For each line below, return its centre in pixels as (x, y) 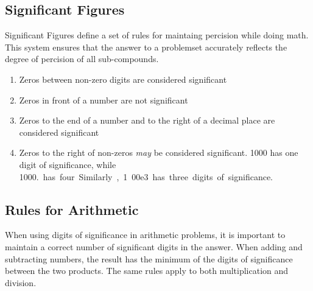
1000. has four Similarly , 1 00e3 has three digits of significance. (146, 176)
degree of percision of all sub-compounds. (82, 59)
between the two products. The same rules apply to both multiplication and (147, 271)
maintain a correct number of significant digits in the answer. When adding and (154, 246)
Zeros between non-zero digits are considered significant (123, 79)
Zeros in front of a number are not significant (104, 100)
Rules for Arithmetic (72, 209)
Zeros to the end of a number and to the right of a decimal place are (147, 120)
